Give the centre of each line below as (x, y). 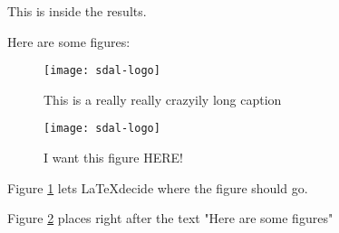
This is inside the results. (77, 11)
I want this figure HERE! (113, 158)
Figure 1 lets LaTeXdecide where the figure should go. (158, 187)
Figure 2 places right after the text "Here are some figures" (170, 218)
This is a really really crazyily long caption (163, 99)
